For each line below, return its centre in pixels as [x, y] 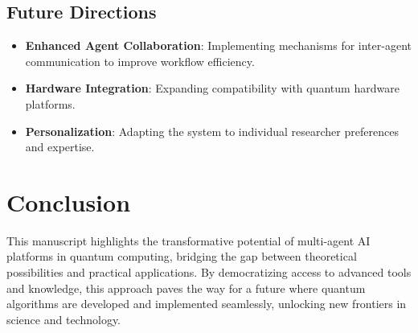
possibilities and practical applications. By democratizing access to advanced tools [209, 272]
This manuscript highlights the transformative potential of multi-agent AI [189, 240]
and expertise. [60, 147]
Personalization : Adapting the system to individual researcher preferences [212, 131]
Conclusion [69, 201]
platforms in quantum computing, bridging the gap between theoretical [182, 256]
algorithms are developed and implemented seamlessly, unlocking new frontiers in [207, 304]
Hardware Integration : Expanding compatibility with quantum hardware [212, 88]
